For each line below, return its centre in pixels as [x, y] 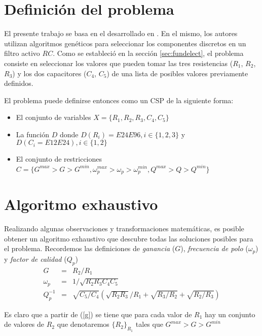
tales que [149, 324]
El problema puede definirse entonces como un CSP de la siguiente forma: [119, 100]
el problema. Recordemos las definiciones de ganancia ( [90, 248]
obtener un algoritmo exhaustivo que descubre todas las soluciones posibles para [129, 238]
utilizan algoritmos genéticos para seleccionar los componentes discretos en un [125, 43]
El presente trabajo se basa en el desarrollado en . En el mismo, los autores [121, 33]
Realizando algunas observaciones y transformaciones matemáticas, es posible [124, 228]
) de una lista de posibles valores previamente [177, 73]
